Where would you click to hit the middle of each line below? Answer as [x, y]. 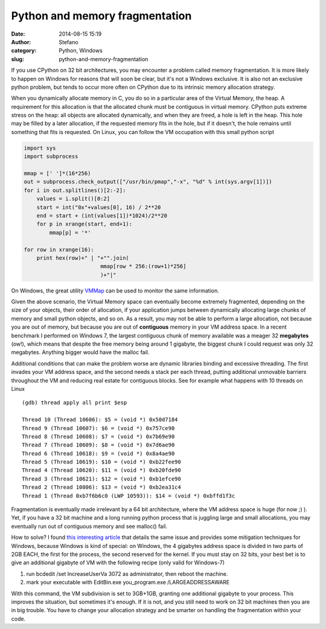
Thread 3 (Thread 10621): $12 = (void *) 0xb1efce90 [101, 479]
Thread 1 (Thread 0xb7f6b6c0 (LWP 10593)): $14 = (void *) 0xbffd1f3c [129, 496]
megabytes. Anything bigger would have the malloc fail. [80, 352]
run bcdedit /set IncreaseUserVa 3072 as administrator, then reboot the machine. [127, 573]
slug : [18, 59]
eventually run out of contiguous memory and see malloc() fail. [89, 526]
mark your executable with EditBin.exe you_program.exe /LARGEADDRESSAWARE [128, 582]
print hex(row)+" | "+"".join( [83, 258]
